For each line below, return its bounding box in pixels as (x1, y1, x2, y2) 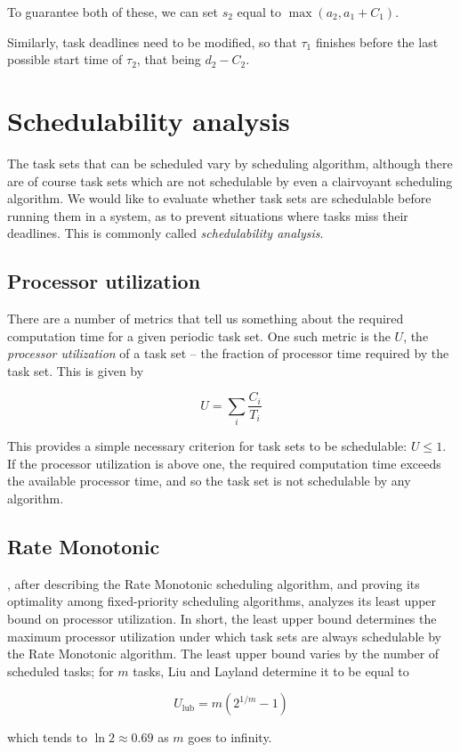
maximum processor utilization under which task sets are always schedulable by (7, 626, 441, 645)
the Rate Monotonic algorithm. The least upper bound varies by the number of (7, 644, 440, 663)
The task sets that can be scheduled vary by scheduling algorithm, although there (7, 153, 453, 172)
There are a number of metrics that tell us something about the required (7, 309, 404, 328)
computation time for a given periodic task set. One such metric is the (7, 326, 391, 345)
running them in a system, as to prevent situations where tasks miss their (7, 206, 408, 225)
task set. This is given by (7, 361, 144, 380)
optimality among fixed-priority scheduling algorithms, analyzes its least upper (7, 592, 437, 610)
